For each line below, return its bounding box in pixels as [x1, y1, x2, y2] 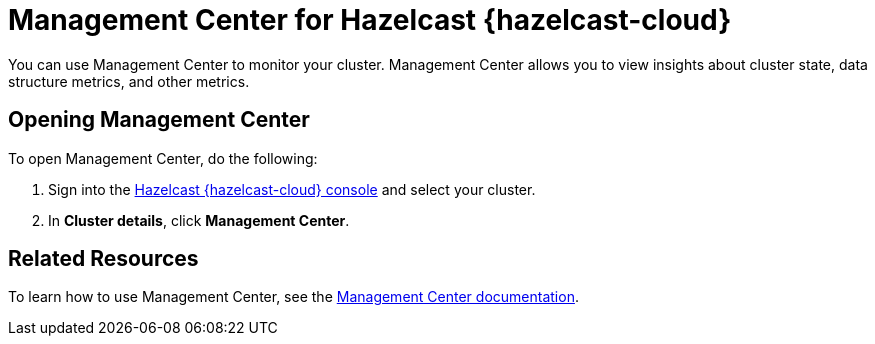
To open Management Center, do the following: [8, 149, 318, 167]
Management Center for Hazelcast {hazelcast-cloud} [8, 3, 732, 37]
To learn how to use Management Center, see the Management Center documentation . [8, 288, 579, 306]
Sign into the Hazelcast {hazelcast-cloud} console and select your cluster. [48, 180, 536, 198]
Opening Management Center [8, 107, 310, 133]
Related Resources [8, 246, 199, 272]
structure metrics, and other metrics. [8, 72, 250, 90]
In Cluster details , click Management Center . [48, 211, 350, 229]
